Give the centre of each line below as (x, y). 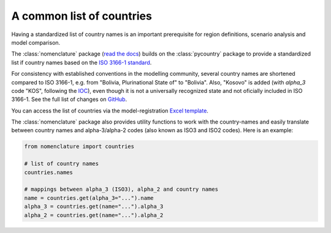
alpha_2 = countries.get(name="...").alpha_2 (94, 215)
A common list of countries (82, 16)
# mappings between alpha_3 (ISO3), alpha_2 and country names (121, 189)
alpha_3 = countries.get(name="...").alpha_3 (94, 207)
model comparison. (36, 42)
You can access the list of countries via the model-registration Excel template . (110, 111)
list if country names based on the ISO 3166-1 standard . (82, 62)
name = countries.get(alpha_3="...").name (89, 198)
